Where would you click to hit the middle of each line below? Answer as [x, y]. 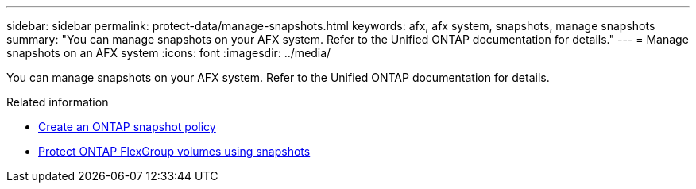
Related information [58, 102]
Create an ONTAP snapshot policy [127, 127]
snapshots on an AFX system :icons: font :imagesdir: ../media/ [169, 53]
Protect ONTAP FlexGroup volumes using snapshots [174, 151]
